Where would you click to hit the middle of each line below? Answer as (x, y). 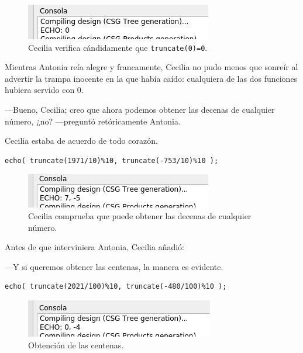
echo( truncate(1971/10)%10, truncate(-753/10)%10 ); (112, 160)
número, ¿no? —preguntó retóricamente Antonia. (93, 121)
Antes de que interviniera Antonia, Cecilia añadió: (95, 247)
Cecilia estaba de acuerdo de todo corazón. (81, 141)
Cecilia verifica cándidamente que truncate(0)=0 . (118, 47)
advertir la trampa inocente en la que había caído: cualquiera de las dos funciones (151, 78)
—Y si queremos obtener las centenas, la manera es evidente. (114, 266)
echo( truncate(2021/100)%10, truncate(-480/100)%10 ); (116, 287)
